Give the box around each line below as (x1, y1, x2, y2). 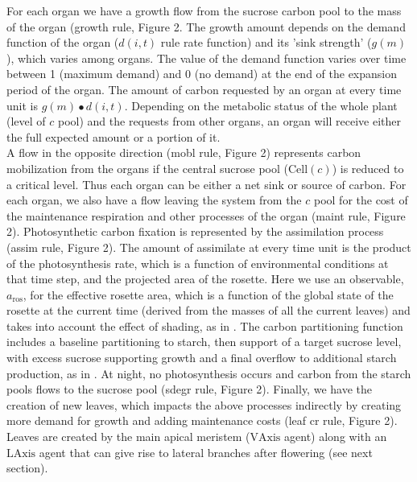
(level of (6, 113, 46, 130)
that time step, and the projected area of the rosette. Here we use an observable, (6, 270, 404, 287)
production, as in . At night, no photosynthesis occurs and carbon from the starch (6, 365, 411, 381)
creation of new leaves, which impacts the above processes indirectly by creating (6, 396, 402, 413)
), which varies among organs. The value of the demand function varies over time (6, 49, 407, 66)
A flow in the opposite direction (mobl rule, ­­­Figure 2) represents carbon (6, 144, 361, 161)
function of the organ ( (6, 34, 119, 51)
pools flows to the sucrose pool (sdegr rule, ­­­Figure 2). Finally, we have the (6, 381, 372, 398)
